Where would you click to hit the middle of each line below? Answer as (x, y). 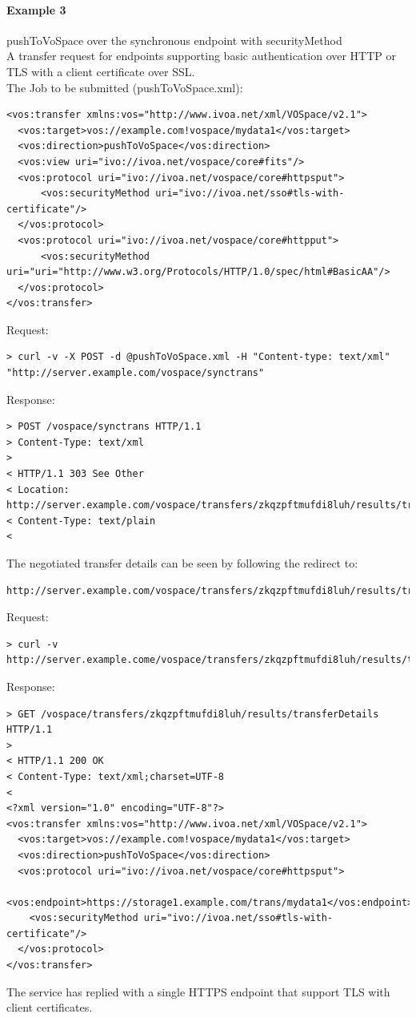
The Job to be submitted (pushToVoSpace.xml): (125, 87)
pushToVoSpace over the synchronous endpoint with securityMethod (174, 40)
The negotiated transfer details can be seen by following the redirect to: (182, 563)
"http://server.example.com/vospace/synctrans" (136, 373)
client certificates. (50, 1007)
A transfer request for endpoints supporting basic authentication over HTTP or (202, 56)
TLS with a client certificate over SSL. (101, 71)
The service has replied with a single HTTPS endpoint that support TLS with (198, 991)
